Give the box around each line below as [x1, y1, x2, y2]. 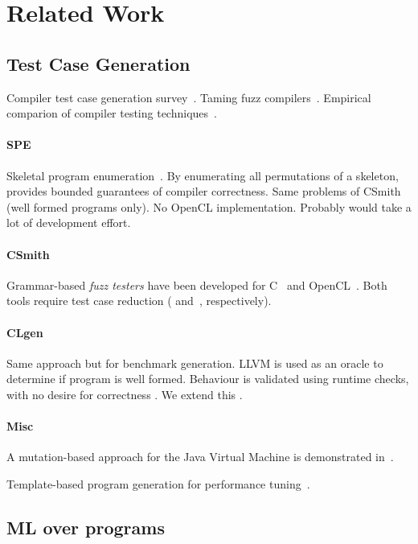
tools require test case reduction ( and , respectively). [6, 292, 272, 309]
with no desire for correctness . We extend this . [6, 385, 243, 402]
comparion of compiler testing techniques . [6, 105, 217, 122]
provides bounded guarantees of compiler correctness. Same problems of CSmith [6, 183, 401, 200]
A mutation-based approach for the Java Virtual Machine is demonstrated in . [6, 448, 394, 465]
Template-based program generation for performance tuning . [6, 475, 310, 492]
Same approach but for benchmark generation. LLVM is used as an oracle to [6, 354, 383, 371]
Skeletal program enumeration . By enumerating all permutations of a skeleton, [6, 167, 399, 183]
